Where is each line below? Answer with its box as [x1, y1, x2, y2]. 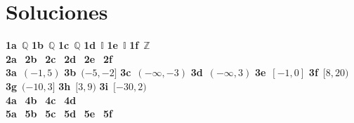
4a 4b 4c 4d [6, 92, 77, 107]
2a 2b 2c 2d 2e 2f [6, 51, 112, 66]
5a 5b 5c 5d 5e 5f [6, 106, 112, 121]
